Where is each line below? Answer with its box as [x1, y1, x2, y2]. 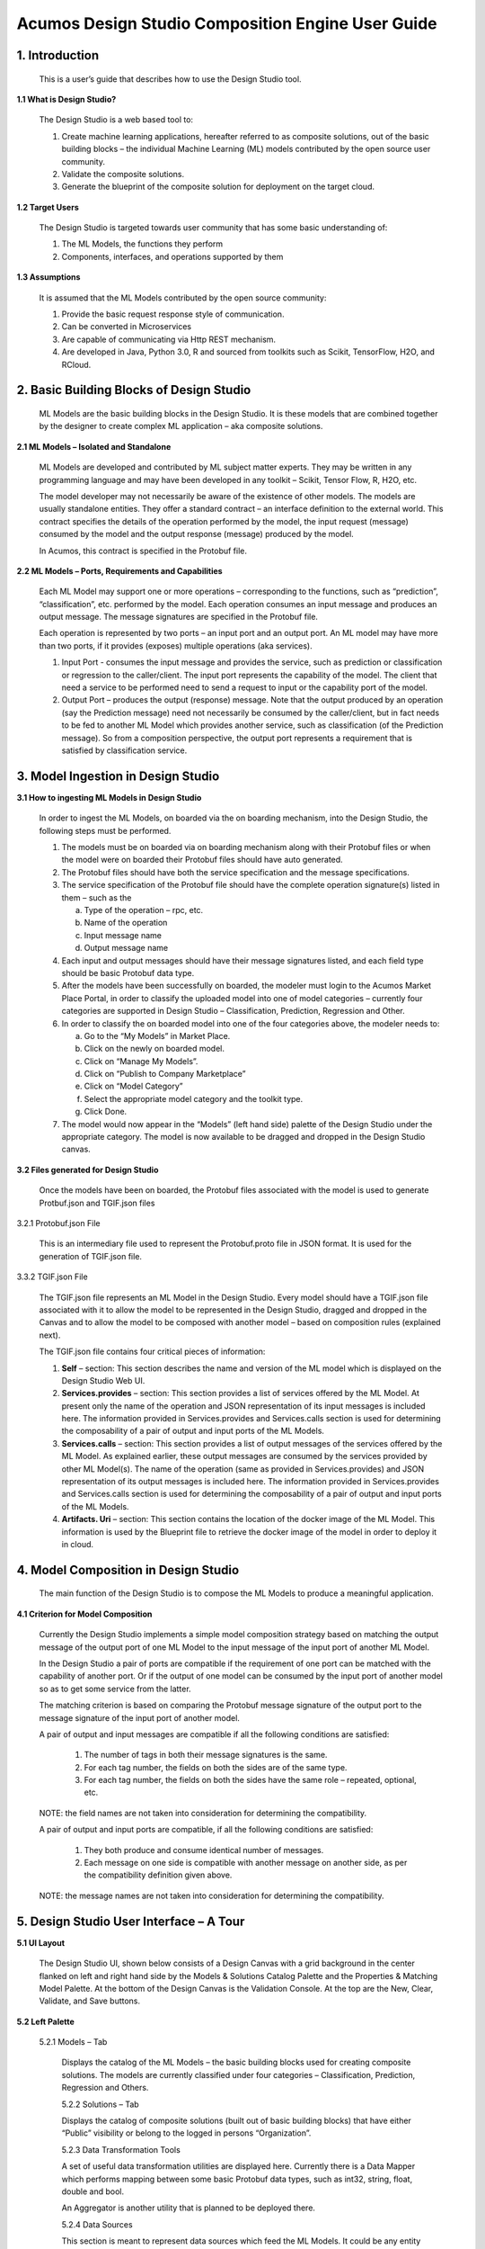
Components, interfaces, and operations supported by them [61, 251, 284, 262]
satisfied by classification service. [61, 745, 188, 756]
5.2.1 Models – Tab [39, 2037, 108, 2047]
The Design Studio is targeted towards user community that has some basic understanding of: [39, 222, 388, 233]
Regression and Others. [61, 2083, 149, 2093]
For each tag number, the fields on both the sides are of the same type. [84, 1761, 348, 1772]
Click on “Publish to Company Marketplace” [84, 1069, 246, 1080]
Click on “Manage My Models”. [84, 1055, 198, 1066]
